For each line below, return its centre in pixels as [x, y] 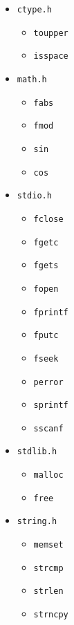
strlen [48, 591]
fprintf [51, 312]
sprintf [51, 405]
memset [48, 545]
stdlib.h [37, 452]
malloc [48, 475]
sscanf [48, 428]
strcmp [48, 568]
